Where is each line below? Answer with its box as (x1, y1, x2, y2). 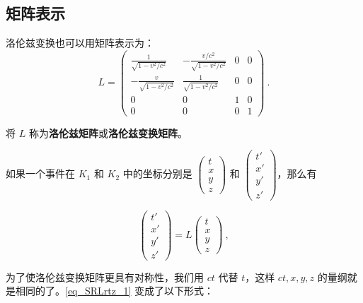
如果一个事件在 (6, 166, 75, 181)
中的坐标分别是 (122, 166, 192, 181)
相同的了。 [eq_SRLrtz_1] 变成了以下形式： (15, 283, 214, 298)
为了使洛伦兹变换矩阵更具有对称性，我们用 (6, 269, 204, 284)
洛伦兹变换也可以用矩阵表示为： (6, 35, 154, 50)
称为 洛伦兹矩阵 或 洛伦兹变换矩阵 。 (28, 125, 188, 140)
